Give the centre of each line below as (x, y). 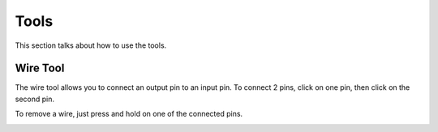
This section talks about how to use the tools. (91, 45)
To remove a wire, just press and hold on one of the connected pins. (129, 114)
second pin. (34, 99)
